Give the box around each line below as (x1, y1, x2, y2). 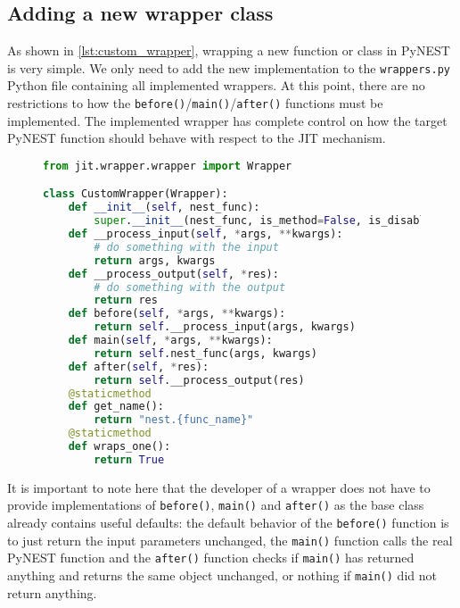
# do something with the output (94, 280, 286, 294)
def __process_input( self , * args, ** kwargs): (68, 228, 343, 241)
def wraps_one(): (68, 440, 171, 454)
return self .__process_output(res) (94, 373, 305, 387)
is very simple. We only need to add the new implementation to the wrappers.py (7, 58, 450, 77)
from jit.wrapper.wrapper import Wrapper (43, 159, 292, 172)
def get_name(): (68, 400, 165, 413)
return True (94, 453, 165, 466)
